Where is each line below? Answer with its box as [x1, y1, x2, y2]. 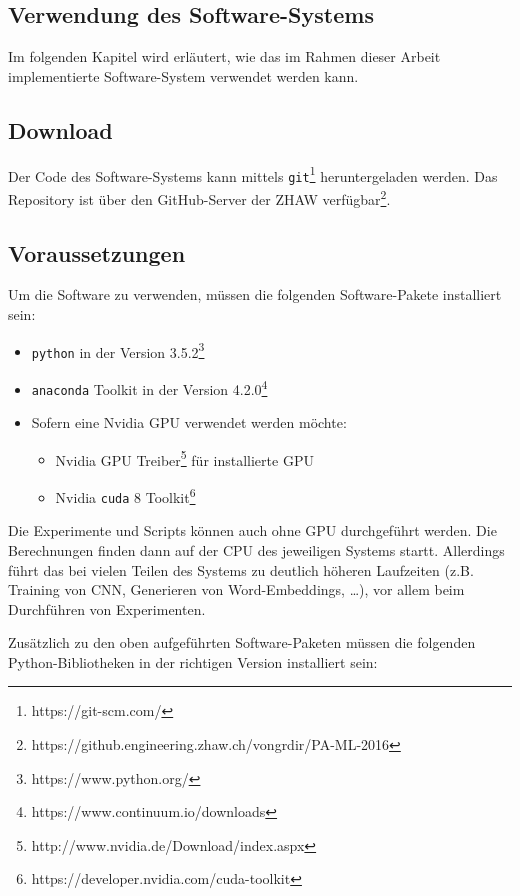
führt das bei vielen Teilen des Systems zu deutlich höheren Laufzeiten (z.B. [8, 559, 474, 580]
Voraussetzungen [8, 237, 186, 268]
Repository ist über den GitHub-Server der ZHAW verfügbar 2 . [8, 185, 391, 209]
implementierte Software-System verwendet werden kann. [8, 65, 359, 86]
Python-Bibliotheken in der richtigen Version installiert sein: [8, 651, 378, 672]
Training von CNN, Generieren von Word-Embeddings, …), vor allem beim [8, 579, 465, 600]
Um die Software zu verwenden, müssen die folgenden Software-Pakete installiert [8, 284, 502, 305]
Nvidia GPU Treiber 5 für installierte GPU [55, 446, 314, 470]
